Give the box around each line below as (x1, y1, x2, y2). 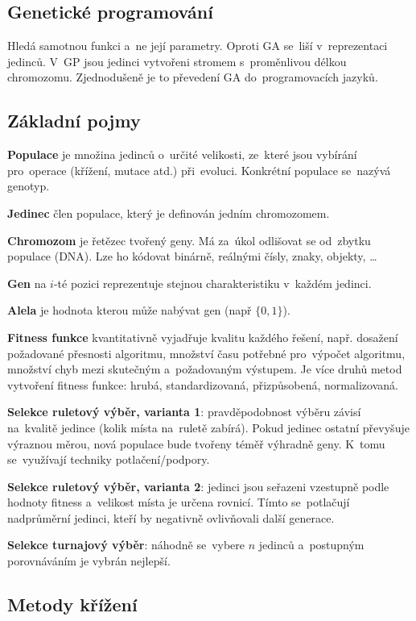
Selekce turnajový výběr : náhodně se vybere (7, 536, 245, 553)
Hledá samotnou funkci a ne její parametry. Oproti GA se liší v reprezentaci (7, 37, 388, 54)
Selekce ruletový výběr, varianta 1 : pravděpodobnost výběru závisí (7, 403, 361, 420)
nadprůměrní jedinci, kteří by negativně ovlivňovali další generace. (7, 509, 335, 526)
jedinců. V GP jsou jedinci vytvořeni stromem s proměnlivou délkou (7, 52, 347, 69)
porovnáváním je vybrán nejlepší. (7, 552, 171, 569)
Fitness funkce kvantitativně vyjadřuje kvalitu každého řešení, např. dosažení (7, 328, 398, 345)
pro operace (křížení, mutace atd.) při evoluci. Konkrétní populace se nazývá (7, 161, 391, 178)
